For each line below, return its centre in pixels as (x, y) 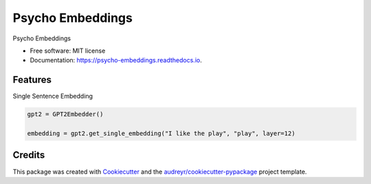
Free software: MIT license (68, 51)
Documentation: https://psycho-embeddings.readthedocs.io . (116, 60)
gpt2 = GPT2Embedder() (65, 114)
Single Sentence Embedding (53, 96)
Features (32, 80)
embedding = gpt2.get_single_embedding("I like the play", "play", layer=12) (161, 133)
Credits (29, 155)
